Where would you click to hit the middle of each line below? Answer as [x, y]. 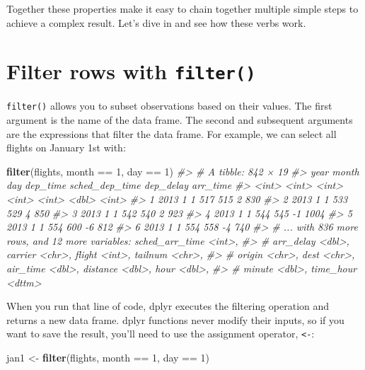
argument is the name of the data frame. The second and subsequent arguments [180, 120]
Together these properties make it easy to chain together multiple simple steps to [182, 8]
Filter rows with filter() [131, 71]
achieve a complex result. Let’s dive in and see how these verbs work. [156, 22]
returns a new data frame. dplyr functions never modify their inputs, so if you [175, 319]
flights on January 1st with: [66, 148]
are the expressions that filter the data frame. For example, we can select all [172, 133]
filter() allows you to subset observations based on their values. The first [169, 106]
